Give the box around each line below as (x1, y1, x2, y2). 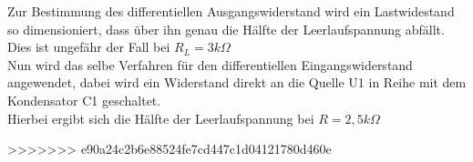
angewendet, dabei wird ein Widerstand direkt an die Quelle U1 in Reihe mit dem (7, 73, 467, 92)
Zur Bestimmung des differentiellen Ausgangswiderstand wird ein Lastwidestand (7, 2, 455, 20)
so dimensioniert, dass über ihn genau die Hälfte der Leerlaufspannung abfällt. (7, 19, 445, 38)
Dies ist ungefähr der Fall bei (7, 37, 170, 56)
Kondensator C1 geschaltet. (7, 90, 161, 109)
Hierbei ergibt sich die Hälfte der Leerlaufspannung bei (7, 108, 314, 127)
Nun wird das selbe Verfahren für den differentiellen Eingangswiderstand (7, 55, 413, 74)
